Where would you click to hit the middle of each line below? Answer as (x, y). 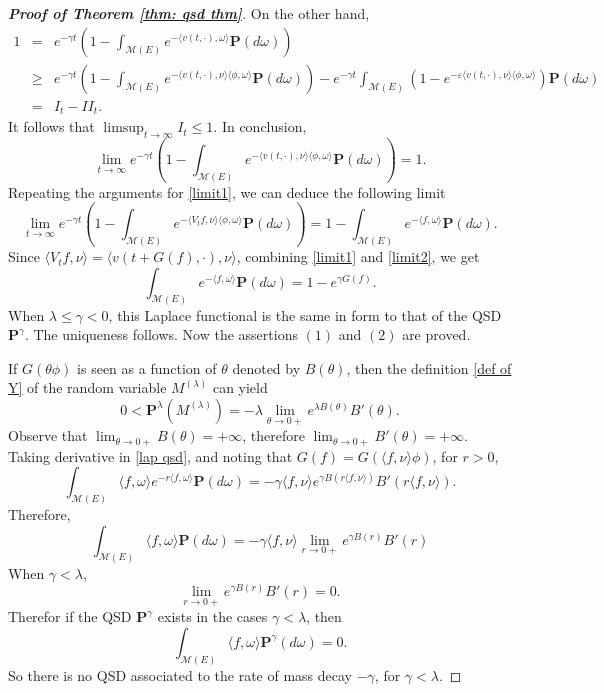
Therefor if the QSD (70, 616)
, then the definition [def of (429, 367)
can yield (240, 387)
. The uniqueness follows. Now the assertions (161, 334)
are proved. (436, 334)
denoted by (266, 367)
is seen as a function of (147, 367)
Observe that (48, 435)
